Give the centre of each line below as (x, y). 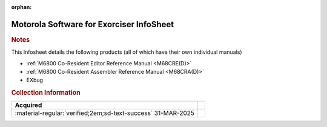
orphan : (21, 7)
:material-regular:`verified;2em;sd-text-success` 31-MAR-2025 (105, 113)
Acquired (28, 105)
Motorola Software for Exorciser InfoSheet (93, 24)
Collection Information (46, 93)
